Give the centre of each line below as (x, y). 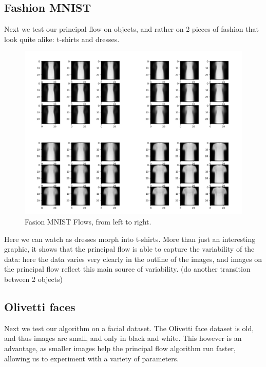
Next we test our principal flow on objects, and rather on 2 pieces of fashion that (131, 29)
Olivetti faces (40, 306)
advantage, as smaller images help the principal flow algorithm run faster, (120, 348)
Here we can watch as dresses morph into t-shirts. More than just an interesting (130, 239)
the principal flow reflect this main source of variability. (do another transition (127, 269)
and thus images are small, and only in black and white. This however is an (123, 338)
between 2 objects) (34, 279)
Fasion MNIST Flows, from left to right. (88, 221)
